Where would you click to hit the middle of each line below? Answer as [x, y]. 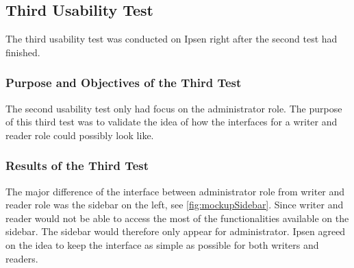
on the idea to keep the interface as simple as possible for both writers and [162, 244]
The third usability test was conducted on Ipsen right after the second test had [172, 39]
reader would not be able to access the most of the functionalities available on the [177, 218]
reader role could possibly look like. [80, 135]
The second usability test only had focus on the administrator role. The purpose [174, 108]
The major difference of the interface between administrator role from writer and [175, 191]
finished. [23, 52]
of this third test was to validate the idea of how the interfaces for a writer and [172, 122]
